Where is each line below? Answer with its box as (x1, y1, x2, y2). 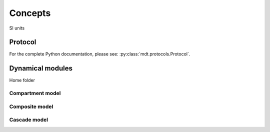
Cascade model (9, 116, 48, 123)
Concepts (9, 7, 51, 18)
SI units (9, 25, 25, 31)
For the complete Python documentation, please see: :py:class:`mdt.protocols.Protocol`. (9, 51, 190, 57)
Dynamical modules (9, 64, 72, 72)
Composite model (9, 103, 53, 110)
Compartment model (9, 90, 61, 97)
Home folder (9, 77, 35, 83)
